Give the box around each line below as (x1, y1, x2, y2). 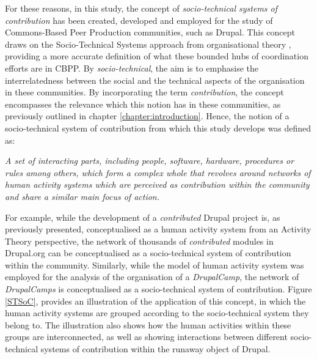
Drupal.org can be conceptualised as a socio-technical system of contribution (5, 246, 291, 259)
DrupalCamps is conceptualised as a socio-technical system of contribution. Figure (5, 283, 312, 295)
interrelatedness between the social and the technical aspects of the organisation (5, 73, 305, 86)
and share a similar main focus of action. (5, 190, 160, 202)
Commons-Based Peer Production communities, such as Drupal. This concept (5, 26, 295, 39)
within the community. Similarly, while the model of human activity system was (5, 258, 304, 271)
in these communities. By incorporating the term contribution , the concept (5, 86, 284, 98)
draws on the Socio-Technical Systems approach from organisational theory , (5, 37, 291, 50)
